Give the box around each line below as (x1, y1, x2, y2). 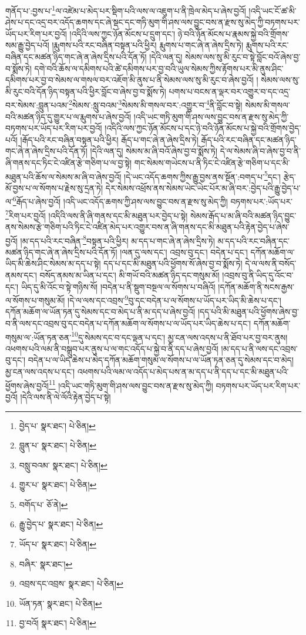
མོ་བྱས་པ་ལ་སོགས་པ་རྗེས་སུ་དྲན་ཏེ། (5, 181, 103, 194)
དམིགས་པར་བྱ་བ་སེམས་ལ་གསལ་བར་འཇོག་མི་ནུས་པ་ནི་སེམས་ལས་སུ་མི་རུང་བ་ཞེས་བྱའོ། (5, 74, 254, 86)
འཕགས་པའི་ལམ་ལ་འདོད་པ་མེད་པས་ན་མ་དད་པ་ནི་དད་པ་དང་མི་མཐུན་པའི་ (77, 365, 289, 378)
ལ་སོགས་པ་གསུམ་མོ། (5, 294, 65, 306)
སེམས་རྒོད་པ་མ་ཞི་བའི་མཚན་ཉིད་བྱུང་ (190, 209, 297, 221)
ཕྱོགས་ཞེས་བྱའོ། (5, 379, 49, 391)
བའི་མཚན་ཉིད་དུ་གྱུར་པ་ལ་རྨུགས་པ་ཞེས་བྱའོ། (5, 110, 132, 122)
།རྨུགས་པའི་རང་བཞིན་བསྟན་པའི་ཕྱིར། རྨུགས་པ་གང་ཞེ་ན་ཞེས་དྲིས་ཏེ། (52, 39, 244, 51)
